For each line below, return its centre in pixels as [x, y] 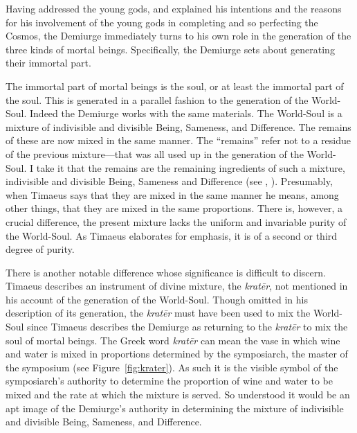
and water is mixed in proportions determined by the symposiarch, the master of [177, 354]
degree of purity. [40, 249]
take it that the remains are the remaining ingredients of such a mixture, [191, 167]
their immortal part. [48, 63]
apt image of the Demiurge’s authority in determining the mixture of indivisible [175, 408]
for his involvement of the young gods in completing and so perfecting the [162, 22]
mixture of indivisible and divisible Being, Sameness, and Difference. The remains [178, 126]
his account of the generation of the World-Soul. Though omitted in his [157, 299]
